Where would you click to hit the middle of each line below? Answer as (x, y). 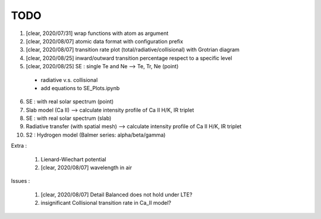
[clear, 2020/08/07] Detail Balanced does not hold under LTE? (117, 194)
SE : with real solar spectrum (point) (70, 101)
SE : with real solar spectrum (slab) (69, 118)
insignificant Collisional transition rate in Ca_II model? (106, 203)
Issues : (21, 181)
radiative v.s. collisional (69, 80)
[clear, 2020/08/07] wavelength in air (86, 168)
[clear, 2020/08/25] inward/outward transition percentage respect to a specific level (129, 58)
